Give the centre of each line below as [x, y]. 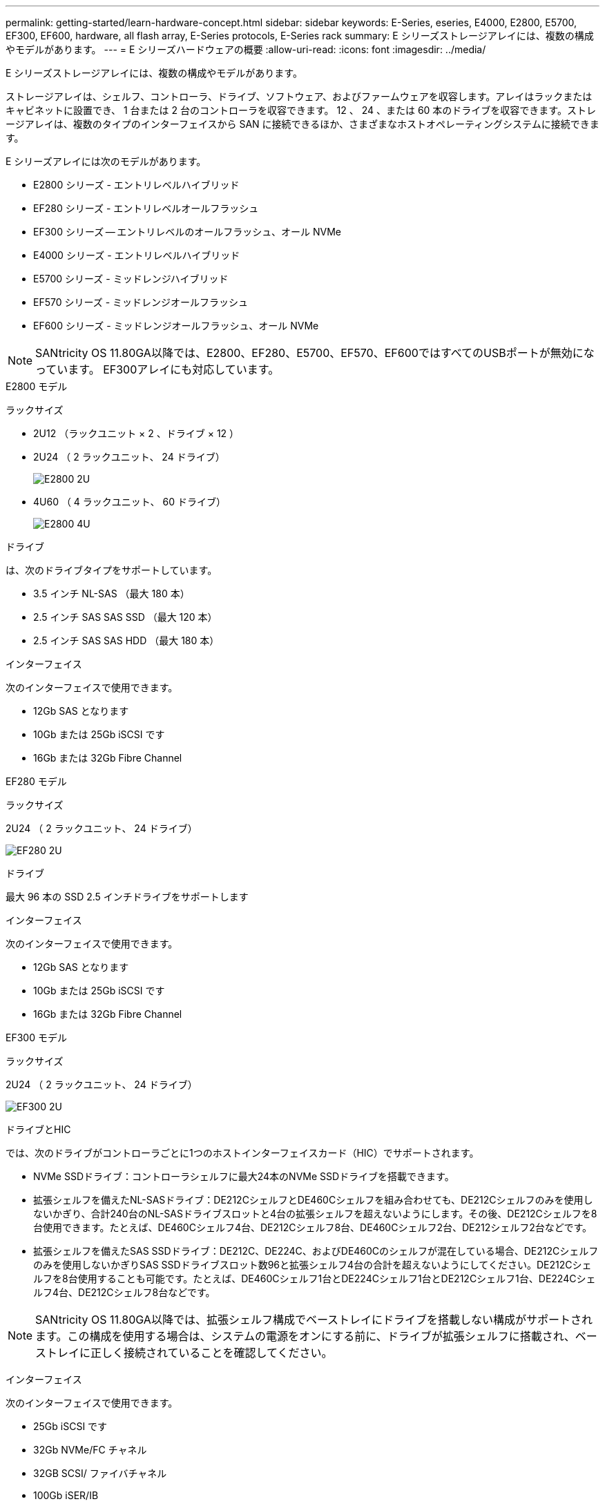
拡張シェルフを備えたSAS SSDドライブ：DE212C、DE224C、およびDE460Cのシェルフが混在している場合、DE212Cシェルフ [316, 1251]
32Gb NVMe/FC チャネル [90, 1450]
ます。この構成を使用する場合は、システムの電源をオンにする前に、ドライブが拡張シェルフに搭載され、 [305, 1336]
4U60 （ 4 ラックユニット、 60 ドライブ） [129, 502]
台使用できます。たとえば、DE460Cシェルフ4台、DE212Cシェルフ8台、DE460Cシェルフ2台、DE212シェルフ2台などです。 [313, 1227]
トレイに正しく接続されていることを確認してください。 [190, 1353]
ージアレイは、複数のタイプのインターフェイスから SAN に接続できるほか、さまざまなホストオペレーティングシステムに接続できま [302, 124]
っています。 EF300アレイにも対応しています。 [157, 369]
